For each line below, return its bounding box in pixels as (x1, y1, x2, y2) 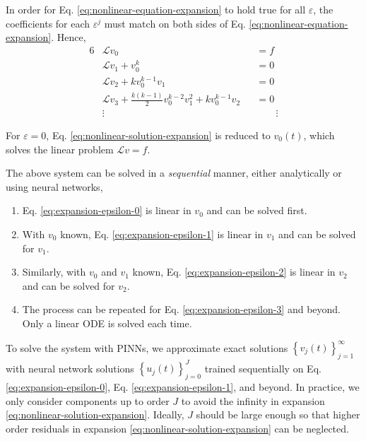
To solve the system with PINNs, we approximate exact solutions (6, 340, 288, 355)
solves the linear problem (6, 141, 114, 156)
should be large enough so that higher (196, 407, 360, 422)
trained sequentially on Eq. (204, 360, 321, 375)
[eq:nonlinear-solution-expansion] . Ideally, (6, 407, 184, 422)
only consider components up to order (6, 393, 170, 408)
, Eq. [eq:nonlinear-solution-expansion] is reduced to (46, 128, 271, 142)
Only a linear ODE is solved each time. (22, 315, 192, 330)
